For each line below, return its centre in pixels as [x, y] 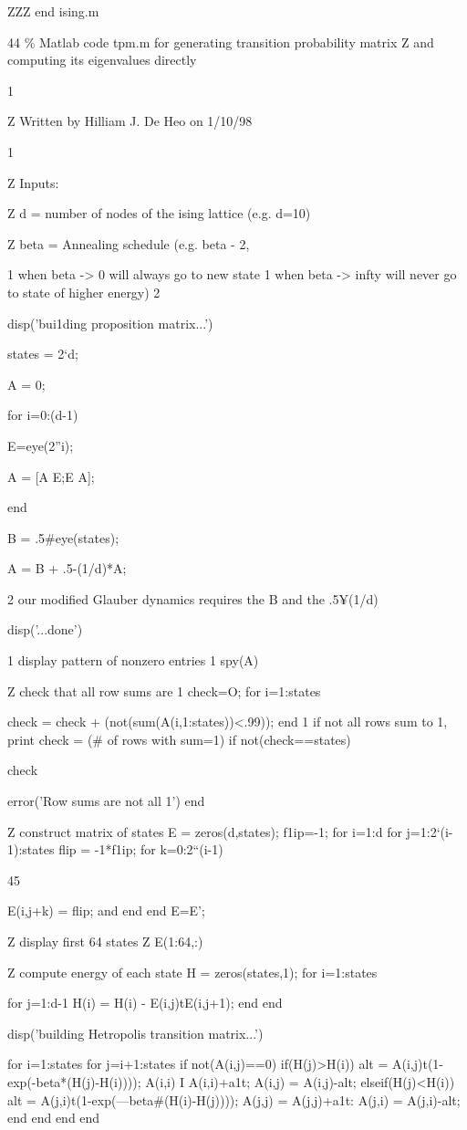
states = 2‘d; [43, 354]
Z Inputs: [33, 182]
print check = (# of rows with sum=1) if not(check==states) [179, 739]
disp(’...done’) [45, 629]
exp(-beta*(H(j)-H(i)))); [74, 1081]
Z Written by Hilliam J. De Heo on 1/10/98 [130, 121]
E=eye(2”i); [41, 445]
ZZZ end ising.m [53, 11]
